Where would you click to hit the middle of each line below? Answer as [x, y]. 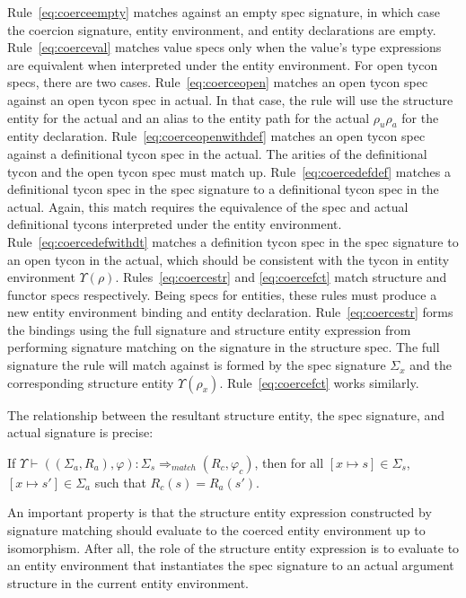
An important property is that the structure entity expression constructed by [220, 512]
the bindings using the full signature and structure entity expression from [209, 329]
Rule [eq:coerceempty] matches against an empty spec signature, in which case [224, 12]
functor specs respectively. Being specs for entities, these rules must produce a [222, 294]
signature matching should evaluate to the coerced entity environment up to [216, 530]
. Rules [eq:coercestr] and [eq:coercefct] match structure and [281, 277]
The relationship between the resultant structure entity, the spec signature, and [226, 414]
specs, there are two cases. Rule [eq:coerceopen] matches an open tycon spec [218, 82]
